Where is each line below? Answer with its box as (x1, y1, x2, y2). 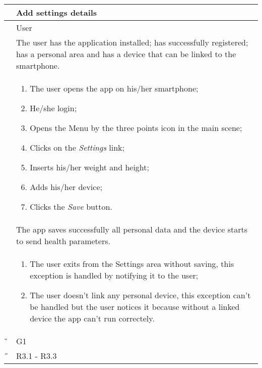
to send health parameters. (16, 235, 110, 247)
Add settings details (16, 7, 97, 18)
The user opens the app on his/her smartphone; (30, 82, 199, 94)
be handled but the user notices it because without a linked (30, 301, 240, 312)
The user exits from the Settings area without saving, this (30, 258, 234, 269)
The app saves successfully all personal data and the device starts (16, 223, 247, 235)
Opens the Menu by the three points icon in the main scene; (30, 122, 242, 133)
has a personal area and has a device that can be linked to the (16, 48, 236, 60)
